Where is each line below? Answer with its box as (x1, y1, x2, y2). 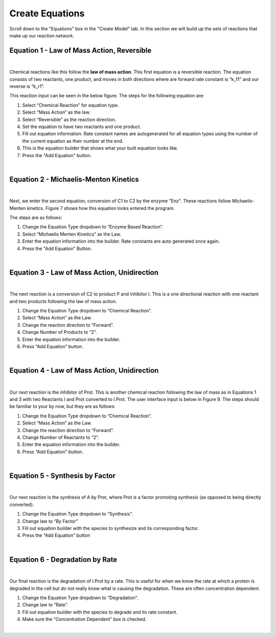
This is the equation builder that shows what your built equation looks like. (22, 145, 178, 151)
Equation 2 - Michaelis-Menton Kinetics (9, 175, 139, 184)
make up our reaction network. (9, 32, 75, 38)
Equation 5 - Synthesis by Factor (9, 472, 116, 480)
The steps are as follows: (9, 215, 62, 220)
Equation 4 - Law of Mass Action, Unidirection (9, 366, 159, 375)
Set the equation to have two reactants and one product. (22, 123, 142, 130)
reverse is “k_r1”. (9, 83, 44, 90)
